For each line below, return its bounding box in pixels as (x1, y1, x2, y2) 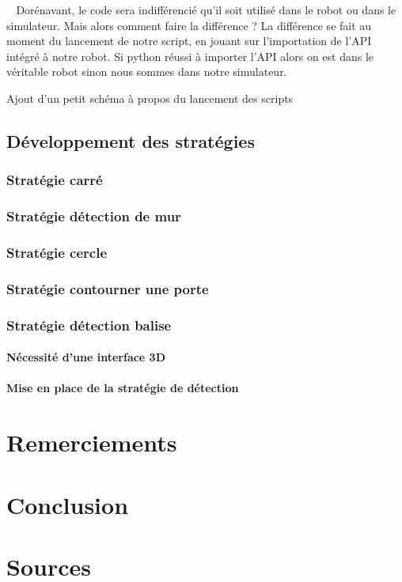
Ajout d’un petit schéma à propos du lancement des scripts (6, 89, 294, 106)
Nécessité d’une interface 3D (6, 349, 165, 365)
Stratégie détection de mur (6, 206, 181, 226)
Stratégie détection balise (6, 315, 172, 334)
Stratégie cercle (6, 242, 108, 262)
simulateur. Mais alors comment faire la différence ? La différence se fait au (6, 17, 372, 33)
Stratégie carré (6, 170, 103, 190)
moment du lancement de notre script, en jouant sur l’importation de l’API (6, 32, 372, 49)
